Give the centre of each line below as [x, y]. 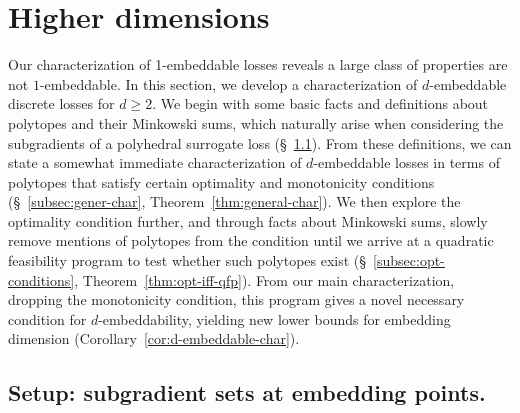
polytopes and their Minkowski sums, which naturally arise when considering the [256, 122]
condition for [47, 318]
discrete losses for [61, 103]
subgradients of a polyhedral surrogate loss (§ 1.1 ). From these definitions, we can [260, 142]
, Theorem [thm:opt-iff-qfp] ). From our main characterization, [264, 279]
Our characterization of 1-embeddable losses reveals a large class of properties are [258, 64]
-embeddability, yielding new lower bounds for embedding [274, 318]
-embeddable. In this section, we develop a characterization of [228, 83]
